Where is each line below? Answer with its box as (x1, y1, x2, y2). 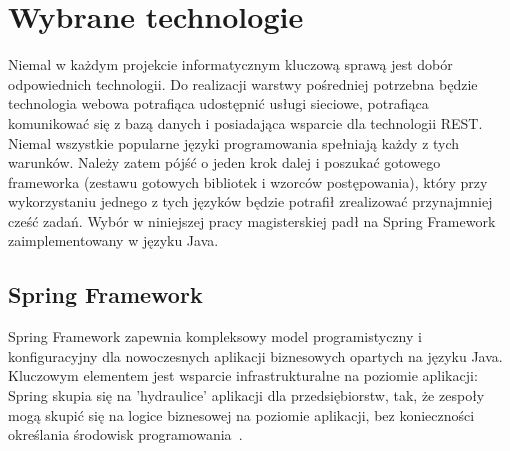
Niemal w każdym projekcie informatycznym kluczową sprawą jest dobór (8, 54, 453, 75)
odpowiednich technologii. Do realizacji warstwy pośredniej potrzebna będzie (8, 73, 478, 94)
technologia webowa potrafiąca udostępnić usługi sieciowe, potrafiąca (8, 93, 429, 114)
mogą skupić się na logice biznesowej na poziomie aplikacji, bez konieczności (8, 404, 475, 425)
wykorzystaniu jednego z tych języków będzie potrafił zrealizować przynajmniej (8, 191, 493, 212)
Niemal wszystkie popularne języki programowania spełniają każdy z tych (8, 132, 460, 153)
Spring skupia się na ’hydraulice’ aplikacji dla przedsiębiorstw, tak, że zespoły (8, 385, 485, 406)
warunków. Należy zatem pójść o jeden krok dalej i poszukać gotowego (8, 152, 441, 173)
